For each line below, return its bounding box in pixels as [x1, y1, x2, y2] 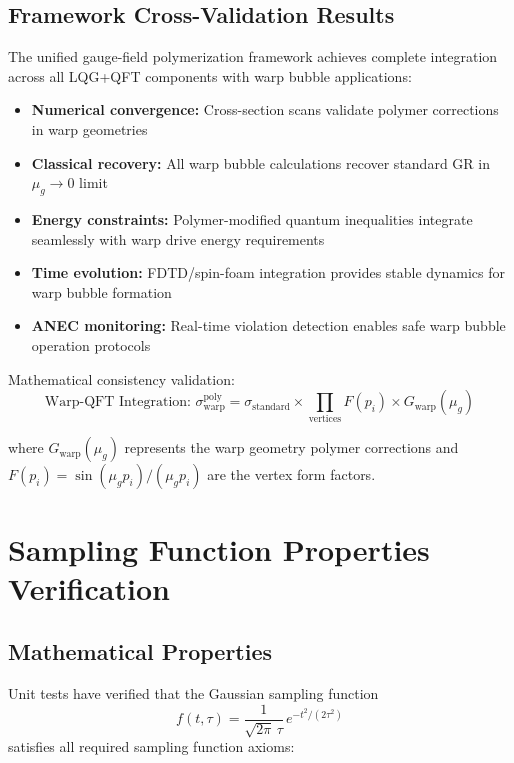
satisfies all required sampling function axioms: [8, 736, 295, 757]
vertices [308, 414, 342, 425]
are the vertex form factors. [207, 464, 376, 485]
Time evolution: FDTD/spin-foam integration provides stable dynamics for [31, 262, 506, 283]
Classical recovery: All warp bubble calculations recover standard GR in [31, 152, 490, 173]
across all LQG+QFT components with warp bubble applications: [8, 65, 412, 86]
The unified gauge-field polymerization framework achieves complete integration [8, 46, 498, 67]
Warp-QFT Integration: [44, 395, 191, 410]
